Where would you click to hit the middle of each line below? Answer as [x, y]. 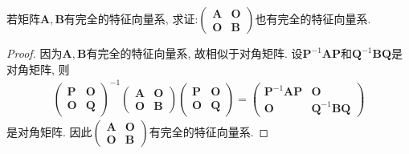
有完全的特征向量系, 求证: [131, 18]
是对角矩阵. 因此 [49, 131]
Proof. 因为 [35, 53]
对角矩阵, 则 [38, 69]
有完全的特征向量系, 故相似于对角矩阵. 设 [194, 53]
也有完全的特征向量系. [313, 18]
